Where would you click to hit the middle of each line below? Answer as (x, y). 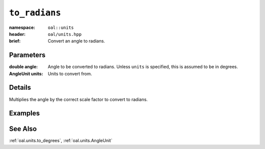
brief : (15, 41)
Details (20, 87)
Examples (25, 113)
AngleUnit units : (26, 74)
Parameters (27, 55)
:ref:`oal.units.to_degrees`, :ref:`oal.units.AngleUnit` (61, 141)
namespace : (22, 27)
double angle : (23, 67)
